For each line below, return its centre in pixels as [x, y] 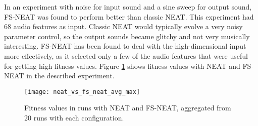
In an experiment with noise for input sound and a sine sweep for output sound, [128, 7]
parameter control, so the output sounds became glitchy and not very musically [127, 36]
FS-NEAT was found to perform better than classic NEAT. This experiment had [129, 16]
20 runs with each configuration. [74, 117]
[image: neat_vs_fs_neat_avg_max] [82, 92]
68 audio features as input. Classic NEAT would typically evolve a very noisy [123, 26]
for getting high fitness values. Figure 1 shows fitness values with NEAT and [122, 66]
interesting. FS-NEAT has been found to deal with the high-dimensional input [125, 46]
